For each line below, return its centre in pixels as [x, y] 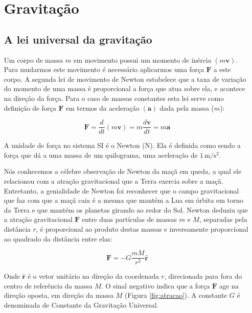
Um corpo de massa [34, 60]
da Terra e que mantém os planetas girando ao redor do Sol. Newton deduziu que [126, 209]
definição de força [30, 108]
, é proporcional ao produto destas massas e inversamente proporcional [142, 229]
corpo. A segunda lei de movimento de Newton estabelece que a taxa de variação [125, 79]
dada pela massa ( [187, 108]
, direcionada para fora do [203, 276]
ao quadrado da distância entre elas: [58, 238]
